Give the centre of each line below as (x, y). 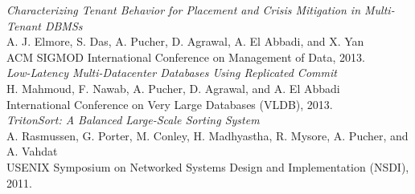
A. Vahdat (32, 151)
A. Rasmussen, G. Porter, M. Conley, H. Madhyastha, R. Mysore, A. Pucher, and (207, 135)
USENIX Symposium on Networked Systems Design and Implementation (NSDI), (208, 166)
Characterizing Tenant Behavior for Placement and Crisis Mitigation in (184, 10)
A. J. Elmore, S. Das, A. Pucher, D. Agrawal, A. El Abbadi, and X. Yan (185, 41)
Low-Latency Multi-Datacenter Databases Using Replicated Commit (172, 73)
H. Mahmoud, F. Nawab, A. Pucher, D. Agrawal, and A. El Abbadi (173, 88)
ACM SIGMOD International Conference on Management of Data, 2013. (186, 57)
